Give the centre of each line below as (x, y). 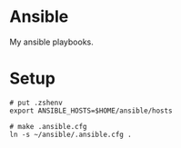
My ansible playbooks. (51, 42)
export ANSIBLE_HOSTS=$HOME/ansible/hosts (91, 111)
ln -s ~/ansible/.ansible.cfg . (70, 134)
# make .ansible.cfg (49, 126)
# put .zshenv (36, 103)
